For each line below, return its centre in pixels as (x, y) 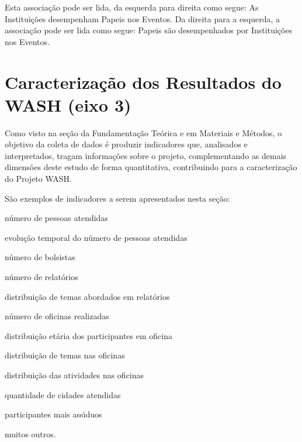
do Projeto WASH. (38, 179)
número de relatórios (41, 277)
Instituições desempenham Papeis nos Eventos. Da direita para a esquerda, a (143, 18)
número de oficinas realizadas (57, 316)
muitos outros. (30, 434)
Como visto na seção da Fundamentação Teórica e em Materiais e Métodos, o (143, 132)
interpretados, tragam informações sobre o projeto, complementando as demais (146, 155)
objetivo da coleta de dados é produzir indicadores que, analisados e (126, 144)
